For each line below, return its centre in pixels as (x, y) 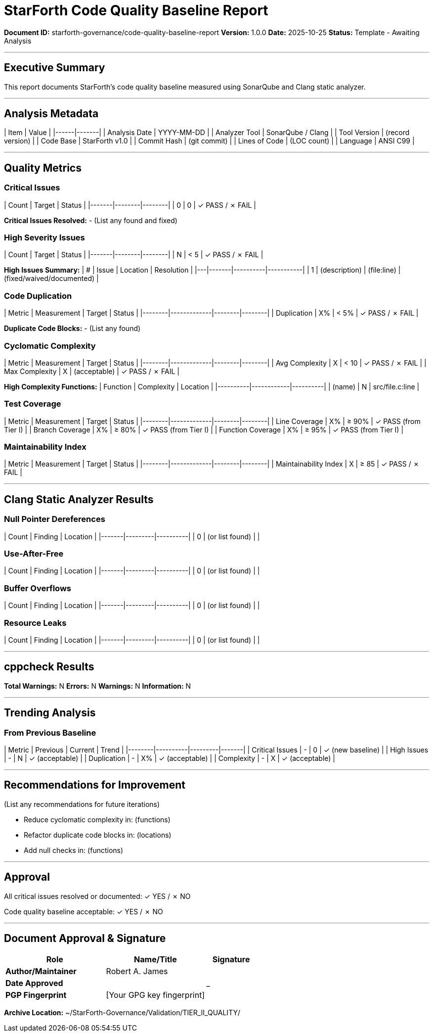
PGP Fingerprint (36, 995)
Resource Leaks (35, 623)
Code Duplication (38, 296)
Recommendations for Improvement (95, 785)
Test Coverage (33, 404)
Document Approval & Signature (85, 939)
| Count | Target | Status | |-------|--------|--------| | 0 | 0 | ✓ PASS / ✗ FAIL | (130, 205)
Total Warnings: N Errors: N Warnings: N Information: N (98, 686)
